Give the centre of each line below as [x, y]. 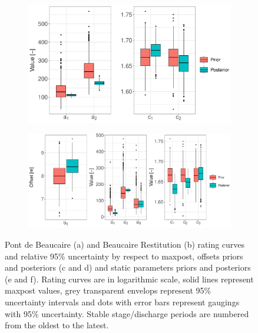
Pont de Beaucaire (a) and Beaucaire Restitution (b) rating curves [125, 244]
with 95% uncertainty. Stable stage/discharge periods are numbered [127, 313]
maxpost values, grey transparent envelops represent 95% [108, 290]
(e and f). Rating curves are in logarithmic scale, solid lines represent [129, 279]
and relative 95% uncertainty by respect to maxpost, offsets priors [124, 256]
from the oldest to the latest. [57, 325]
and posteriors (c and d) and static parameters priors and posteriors [128, 267]
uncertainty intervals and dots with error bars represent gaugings [122, 302]
